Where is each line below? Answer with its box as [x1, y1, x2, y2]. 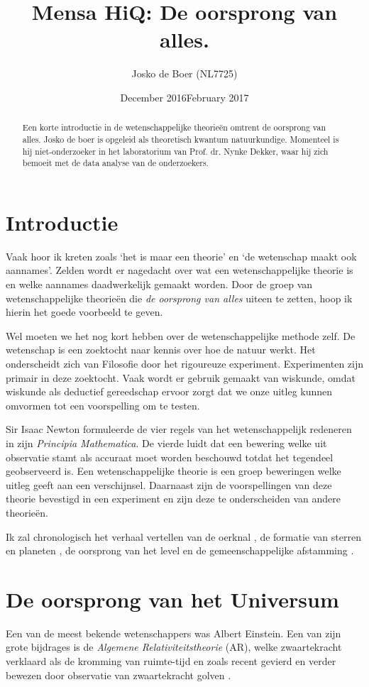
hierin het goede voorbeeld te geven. [6, 304, 163, 319]
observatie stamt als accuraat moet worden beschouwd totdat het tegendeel [6, 449, 334, 464]
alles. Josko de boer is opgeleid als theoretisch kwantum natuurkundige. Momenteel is [22, 133, 339, 145]
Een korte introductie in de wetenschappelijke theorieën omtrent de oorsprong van [22, 121, 326, 133]
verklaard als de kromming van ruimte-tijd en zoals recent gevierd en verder [6, 654, 336, 669]
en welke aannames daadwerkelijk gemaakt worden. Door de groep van [6, 277, 313, 292]
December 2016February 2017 [120, 89, 249, 104]
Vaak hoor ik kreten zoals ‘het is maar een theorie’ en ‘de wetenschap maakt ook [6, 248, 357, 263]
